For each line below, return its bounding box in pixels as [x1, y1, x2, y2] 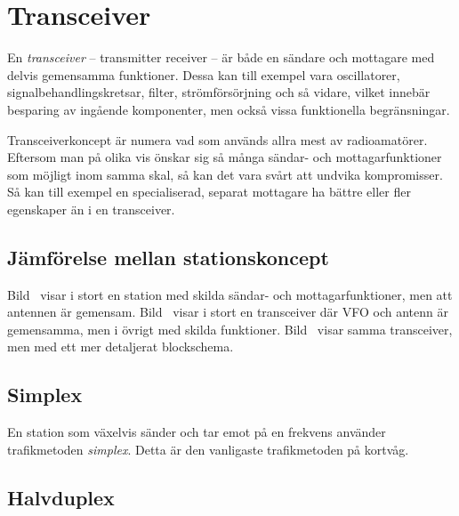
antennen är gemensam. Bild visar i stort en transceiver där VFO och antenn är [7, 302, 449, 321]
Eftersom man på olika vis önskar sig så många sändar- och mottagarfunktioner [7, 148, 442, 166]
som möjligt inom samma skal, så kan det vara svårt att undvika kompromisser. [7, 165, 443, 183]
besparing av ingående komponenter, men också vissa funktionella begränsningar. [7, 100, 450, 118]
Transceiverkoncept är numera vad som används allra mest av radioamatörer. [7, 130, 428, 149]
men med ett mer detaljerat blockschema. [7, 337, 234, 356]
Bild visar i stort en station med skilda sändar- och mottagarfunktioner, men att [7, 285, 453, 303]
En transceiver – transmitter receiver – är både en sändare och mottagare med [7, 48, 435, 67]
